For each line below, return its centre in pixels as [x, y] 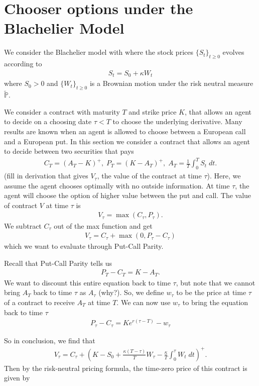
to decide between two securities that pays [69, 151]
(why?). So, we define [131, 292]
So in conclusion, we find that [50, 340]
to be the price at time [211, 292]
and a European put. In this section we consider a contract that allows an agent [127, 141]
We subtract [23, 225]
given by [17, 378]
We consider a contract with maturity [62, 111]
